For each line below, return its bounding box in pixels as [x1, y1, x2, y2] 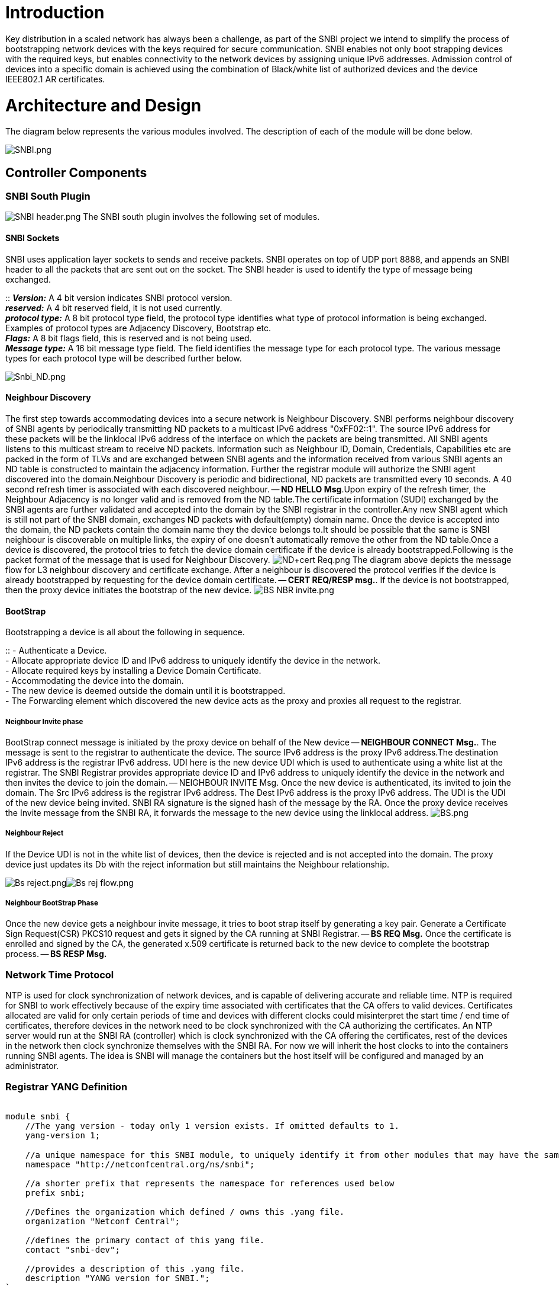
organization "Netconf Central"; [25, 1216, 180, 1226]
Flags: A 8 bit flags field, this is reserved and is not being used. [5, 332, 252, 343]
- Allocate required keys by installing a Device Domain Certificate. [5, 665, 261, 676]
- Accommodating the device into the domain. [5, 676, 184, 686]
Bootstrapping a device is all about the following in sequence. [5, 627, 245, 638]
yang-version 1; [25, 1130, 101, 1140]
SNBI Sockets [5, 233, 60, 244]
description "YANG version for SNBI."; [25, 1273, 210, 1283]
